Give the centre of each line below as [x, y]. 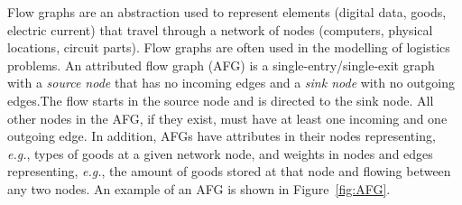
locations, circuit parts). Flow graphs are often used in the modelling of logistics [229, 47]
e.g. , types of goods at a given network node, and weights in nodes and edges [220, 153]
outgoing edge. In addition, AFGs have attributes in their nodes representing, [222, 136]
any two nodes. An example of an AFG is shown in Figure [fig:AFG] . [199, 188]
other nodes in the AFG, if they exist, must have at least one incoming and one [227, 118]
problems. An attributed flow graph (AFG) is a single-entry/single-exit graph [221, 65]
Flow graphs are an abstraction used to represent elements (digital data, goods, [227, 12]
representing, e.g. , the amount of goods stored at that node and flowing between [229, 171]
